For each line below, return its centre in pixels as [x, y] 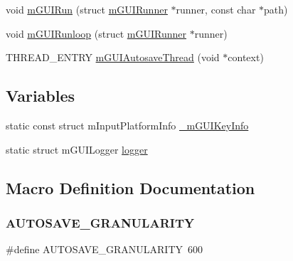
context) [246, 57]
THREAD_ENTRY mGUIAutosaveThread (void [113, 57]
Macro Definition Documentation [130, 187]
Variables [41, 96]
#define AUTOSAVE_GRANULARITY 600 [104, 249]
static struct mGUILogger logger [77, 149]
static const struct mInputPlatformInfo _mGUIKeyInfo [127, 125]
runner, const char [216, 9]
